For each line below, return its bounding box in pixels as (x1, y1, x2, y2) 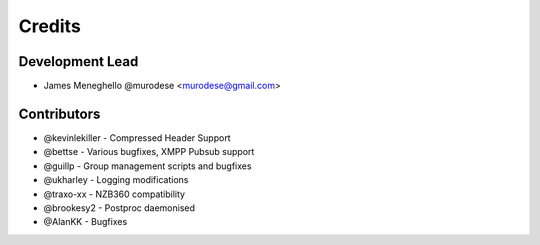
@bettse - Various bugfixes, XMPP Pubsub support (43, 146, 255, 158)
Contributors (18, 105, 101, 122)
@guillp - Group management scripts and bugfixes (43, 160, 252, 172)
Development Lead (18, 53, 139, 70)
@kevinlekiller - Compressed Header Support (43, 131, 231, 144)
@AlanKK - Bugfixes (43, 216, 128, 228)
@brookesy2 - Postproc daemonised (43, 201, 195, 214)
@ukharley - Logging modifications (43, 174, 189, 186)
